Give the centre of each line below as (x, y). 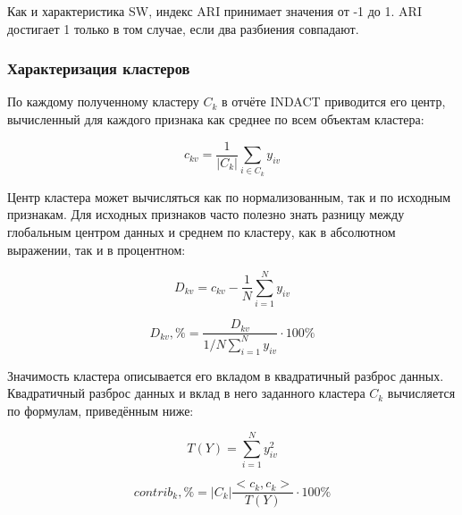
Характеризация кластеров (99, 68)
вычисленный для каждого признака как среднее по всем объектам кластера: (216, 119)
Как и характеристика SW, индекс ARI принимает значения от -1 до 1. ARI (214, 11)
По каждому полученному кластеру (103, 101)
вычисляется (421, 393)
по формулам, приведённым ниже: (101, 410)
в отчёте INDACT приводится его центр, (334, 101)
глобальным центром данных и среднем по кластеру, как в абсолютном (202, 231)
